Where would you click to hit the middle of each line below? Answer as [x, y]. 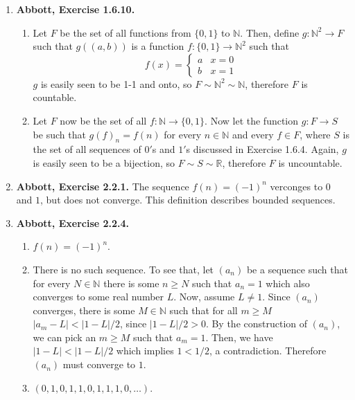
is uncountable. [310, 162]
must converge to [99, 364]
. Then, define [270, 32]
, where [315, 134]
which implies [145, 351]
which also [288, 283]
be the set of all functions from [125, 32]
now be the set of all [103, 120]
